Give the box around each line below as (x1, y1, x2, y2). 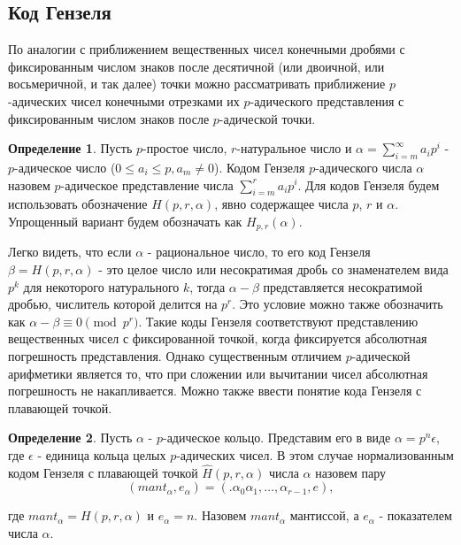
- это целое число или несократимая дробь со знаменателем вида (98, 260, 449, 278)
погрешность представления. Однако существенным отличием (8, 346, 342, 365)
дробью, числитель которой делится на (8, 295, 218, 313)
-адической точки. (219, 109, 316, 127)
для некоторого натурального (23, 277, 180, 296)
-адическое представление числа (60, 175, 234, 194)
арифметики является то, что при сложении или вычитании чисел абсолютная (8, 364, 428, 382)
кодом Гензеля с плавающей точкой (8, 463, 198, 481)
